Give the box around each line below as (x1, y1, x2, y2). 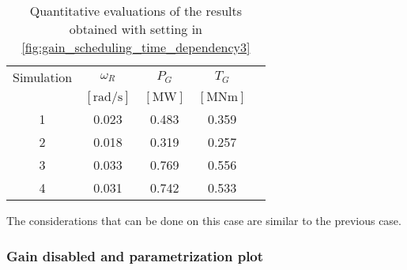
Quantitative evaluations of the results (29, 2, 243, 20)
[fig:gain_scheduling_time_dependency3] (21, 38, 251, 56)
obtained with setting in (69, 20, 202, 38)
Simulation (13, 68, 73, 86)
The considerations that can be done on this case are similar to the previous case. (6, 212, 401, 228)
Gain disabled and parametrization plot (6, 246, 264, 265)
